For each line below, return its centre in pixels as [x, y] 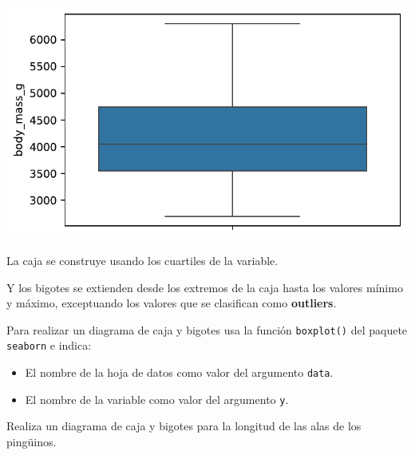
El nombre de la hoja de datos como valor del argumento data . [179, 372]
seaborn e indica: [49, 345]
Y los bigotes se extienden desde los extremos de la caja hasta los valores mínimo [205, 287]
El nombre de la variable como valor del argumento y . [157, 399]
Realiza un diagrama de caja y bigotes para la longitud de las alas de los [184, 426]
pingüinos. [32, 442]
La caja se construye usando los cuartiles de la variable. [142, 261]
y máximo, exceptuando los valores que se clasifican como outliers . [172, 303]
